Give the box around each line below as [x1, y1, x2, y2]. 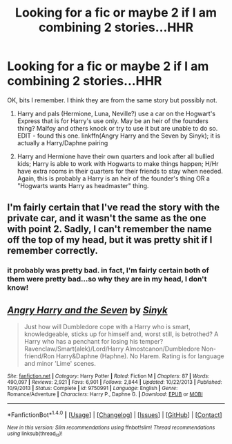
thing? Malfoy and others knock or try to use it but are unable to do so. [17, 124, 218, 132]
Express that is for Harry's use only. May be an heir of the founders [17, 116, 209, 125]
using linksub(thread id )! [7, 430, 63, 438]
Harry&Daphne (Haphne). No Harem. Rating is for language [56, 352, 224, 360]
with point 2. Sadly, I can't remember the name [7, 223, 212, 235]
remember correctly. [7, 245, 98, 257]
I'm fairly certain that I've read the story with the [7, 202, 220, 214]
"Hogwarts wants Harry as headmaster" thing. [17, 181, 149, 189]
